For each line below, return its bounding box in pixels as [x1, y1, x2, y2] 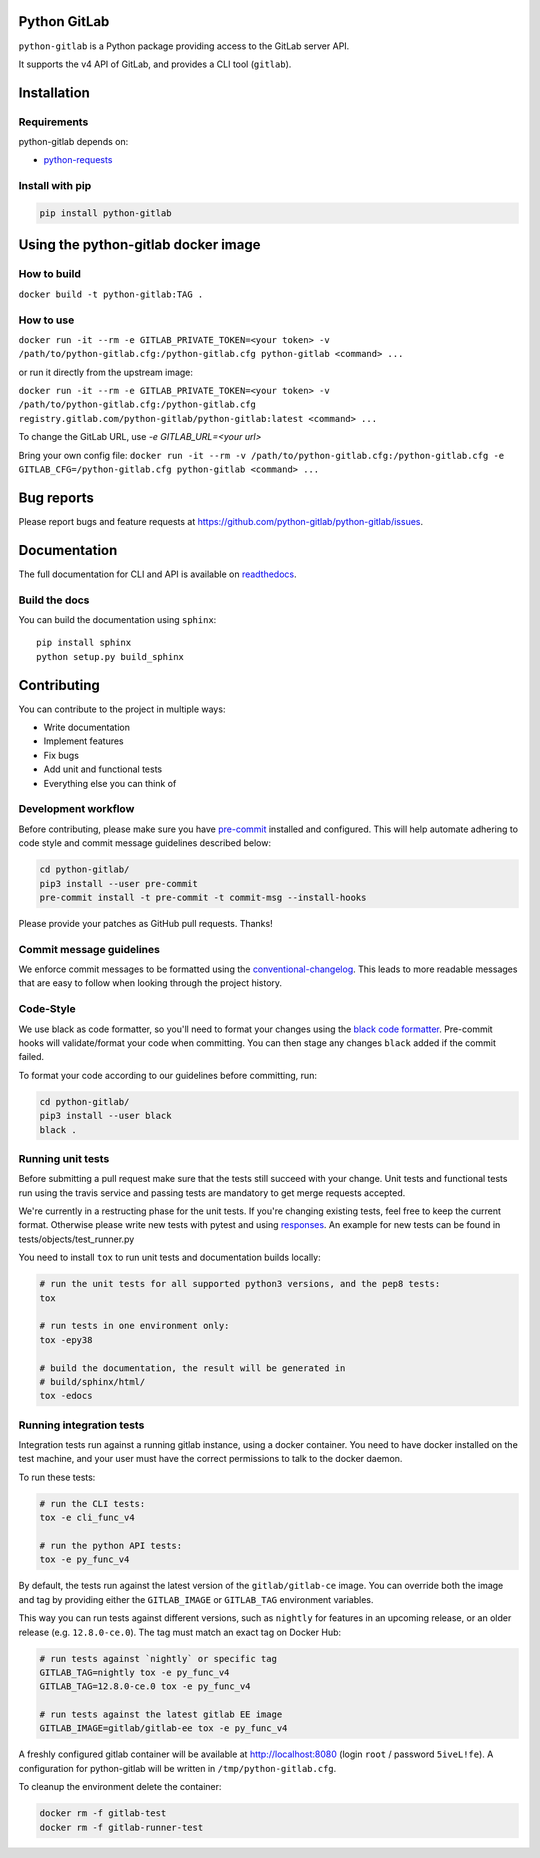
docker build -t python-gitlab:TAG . [18, 288, 204, 300]
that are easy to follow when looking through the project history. [18, 977, 283, 989]
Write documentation [43, 721, 130, 734]
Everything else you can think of [43, 777, 177, 789]
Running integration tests [18, 1418, 145, 1432]
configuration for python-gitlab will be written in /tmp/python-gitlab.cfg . [18, 1762, 337, 1774]
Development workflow [18, 802, 135, 816]
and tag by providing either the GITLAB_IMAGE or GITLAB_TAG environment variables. [18, 1593, 374, 1605]
